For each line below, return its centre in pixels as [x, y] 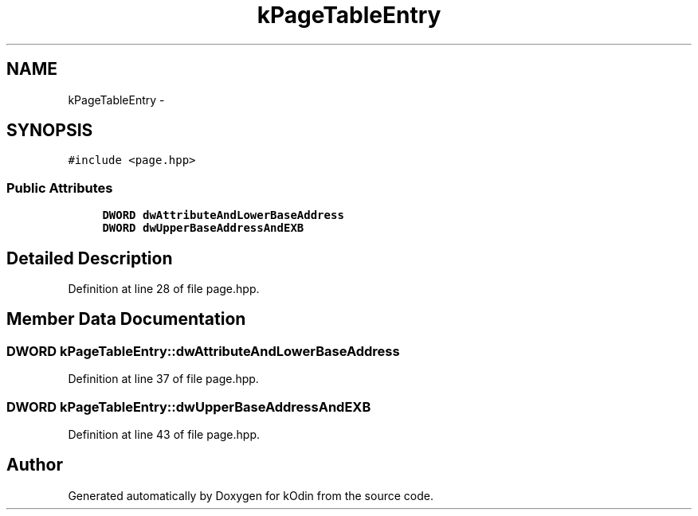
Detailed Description [90, 258]
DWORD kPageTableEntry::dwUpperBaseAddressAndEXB [189, 407]
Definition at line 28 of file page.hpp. [164, 289]
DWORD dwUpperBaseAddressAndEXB [203, 228]
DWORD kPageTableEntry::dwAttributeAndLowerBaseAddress [203, 351]
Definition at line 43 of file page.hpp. [164, 434]
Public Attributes [60, 188]
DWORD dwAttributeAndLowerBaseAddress [223, 215]
